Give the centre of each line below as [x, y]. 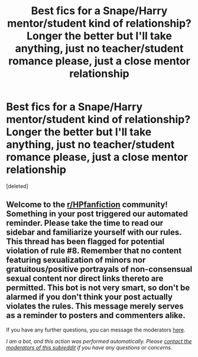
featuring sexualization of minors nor [76, 260]
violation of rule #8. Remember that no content [94, 251]
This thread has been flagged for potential [85, 241]
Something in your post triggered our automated [97, 214]
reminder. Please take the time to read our [85, 223]
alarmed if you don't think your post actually [90, 297]
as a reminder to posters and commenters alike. [96, 315]
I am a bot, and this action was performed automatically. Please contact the [99, 341]
